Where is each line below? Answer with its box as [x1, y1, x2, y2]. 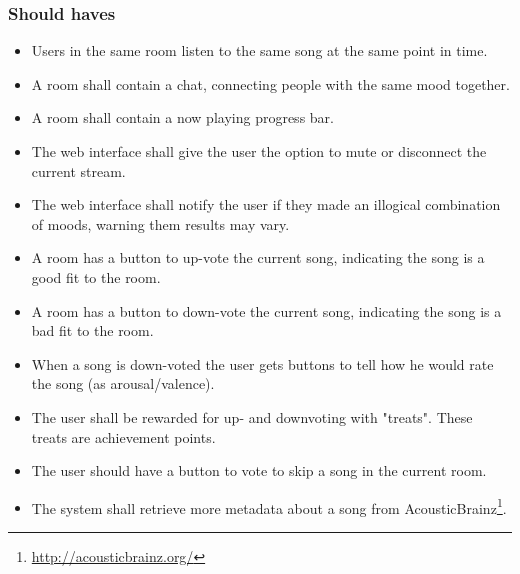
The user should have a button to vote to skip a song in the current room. [31, 460, 487, 481]
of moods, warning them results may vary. [31, 213, 290, 234]
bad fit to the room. [31, 320, 154, 341]
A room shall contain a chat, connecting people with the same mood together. [31, 73, 510, 94]
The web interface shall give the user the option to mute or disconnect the [31, 141, 487, 161]
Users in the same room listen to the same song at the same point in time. [31, 40, 488, 61]
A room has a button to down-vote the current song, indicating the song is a [31, 300, 502, 321]
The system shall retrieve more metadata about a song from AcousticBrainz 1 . [31, 494, 507, 518]
